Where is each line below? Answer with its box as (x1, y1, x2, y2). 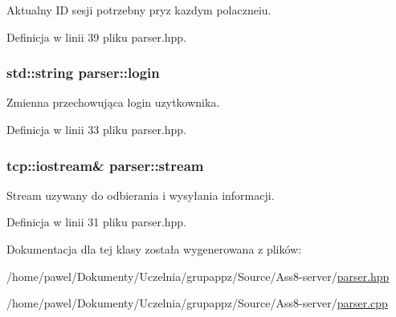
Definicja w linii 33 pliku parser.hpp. (6, 121, 187, 137)
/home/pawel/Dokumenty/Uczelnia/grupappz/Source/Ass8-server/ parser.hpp (6, 267, 390, 284)
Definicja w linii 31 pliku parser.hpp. (6, 213, 187, 230)
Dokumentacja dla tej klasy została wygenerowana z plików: (6, 241, 302, 257)
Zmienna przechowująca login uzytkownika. (6, 94, 220, 111)
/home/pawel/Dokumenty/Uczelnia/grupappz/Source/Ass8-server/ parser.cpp (6, 295, 388, 311)
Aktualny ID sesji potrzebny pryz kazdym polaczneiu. (6, 2, 271, 18)
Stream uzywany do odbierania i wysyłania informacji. (6, 186, 275, 203)
